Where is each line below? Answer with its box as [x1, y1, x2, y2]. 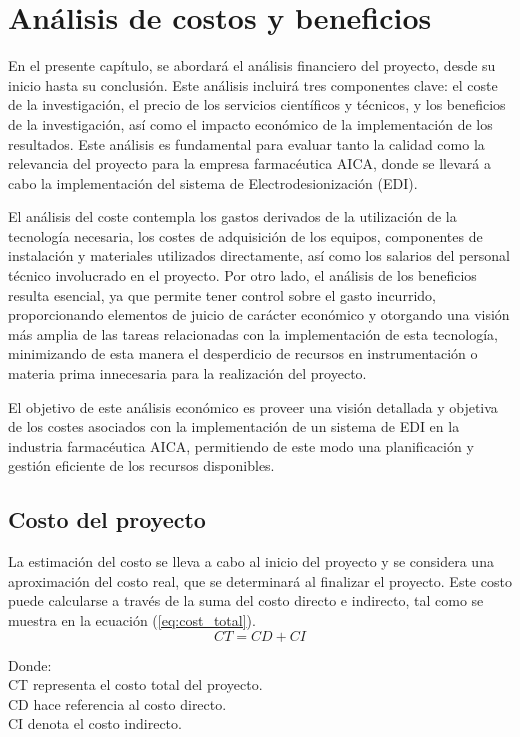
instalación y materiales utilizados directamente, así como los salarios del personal [8, 245, 511, 266]
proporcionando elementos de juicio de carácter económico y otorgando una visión [8, 304, 510, 325]
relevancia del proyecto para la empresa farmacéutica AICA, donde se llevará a [8, 153, 491, 174]
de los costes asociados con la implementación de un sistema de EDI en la [8, 416, 460, 437]
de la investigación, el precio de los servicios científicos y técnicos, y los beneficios [8, 94, 506, 115]
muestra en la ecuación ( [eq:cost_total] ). [8, 609, 256, 630]
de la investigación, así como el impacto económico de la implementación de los [8, 113, 493, 134]
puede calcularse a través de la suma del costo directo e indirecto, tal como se [8, 590, 484, 611]
